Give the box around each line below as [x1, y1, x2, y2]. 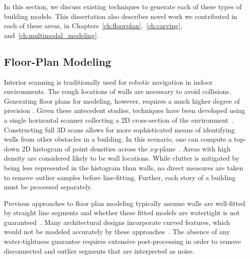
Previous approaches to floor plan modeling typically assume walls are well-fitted [4, 198, 246, 208]
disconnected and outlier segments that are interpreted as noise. [4, 245, 194, 256]
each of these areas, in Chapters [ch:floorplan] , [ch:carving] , [4, 20, 183, 31]
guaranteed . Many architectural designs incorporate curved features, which [4, 217, 231, 227]
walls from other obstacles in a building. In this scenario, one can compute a [4, 134, 232, 144]
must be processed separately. [4, 182, 93, 192]
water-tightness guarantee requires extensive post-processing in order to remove [4, 236, 241, 246]
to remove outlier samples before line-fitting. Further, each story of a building [4, 172, 236, 182]
